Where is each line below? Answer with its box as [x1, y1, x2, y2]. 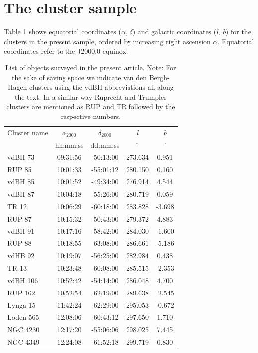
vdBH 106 [7, 275, 38, 285]
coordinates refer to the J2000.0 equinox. [4, 46, 128, 56]
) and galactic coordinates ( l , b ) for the [132, 26, 251, 37]
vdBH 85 [7, 176, 35, 187]
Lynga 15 [7, 299, 36, 310]
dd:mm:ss [90, 139, 120, 150]
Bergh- [149, 72, 170, 82]
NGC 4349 [7, 337, 40, 347]
